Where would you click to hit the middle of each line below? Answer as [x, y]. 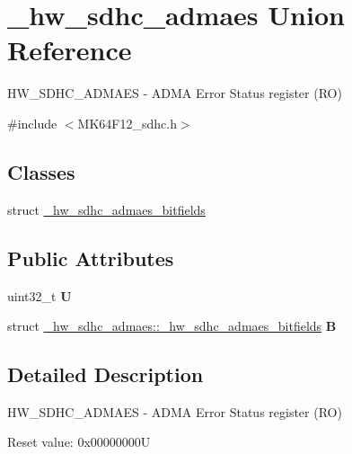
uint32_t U [40, 295]
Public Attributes [91, 258]
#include [32, 123]
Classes [41, 171]
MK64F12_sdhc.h [127, 123]
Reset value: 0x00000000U [79, 442]
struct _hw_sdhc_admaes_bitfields [106, 209]
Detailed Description [106, 374]
